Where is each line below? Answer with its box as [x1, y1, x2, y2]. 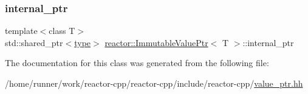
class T [49, 24, 75, 37]
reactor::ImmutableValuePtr [104, 36, 208, 49]
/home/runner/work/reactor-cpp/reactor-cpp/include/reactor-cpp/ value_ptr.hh [5, 77, 303, 89]
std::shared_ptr [5, 36, 63, 49]
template [5, 24, 38, 37]
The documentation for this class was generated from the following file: [5, 56, 269, 69]
